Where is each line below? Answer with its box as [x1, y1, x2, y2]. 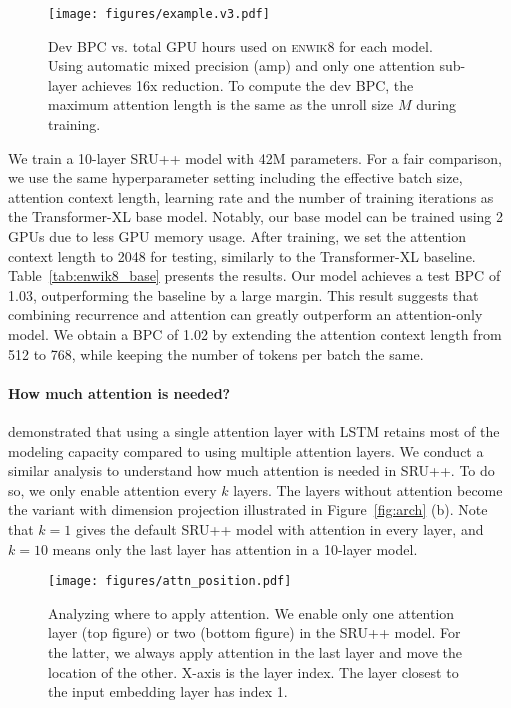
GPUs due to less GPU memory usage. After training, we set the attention [8, 226, 466, 246]
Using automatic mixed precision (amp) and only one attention [48, 55, 435, 76]
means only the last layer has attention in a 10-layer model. [52, 538, 418, 559]
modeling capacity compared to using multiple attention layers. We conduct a [8, 440, 484, 461]
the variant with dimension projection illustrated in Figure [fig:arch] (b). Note [8, 499, 488, 520]
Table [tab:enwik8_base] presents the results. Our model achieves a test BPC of [8, 265, 501, 286]
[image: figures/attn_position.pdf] [48, 574, 292, 589]
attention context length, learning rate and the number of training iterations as [8, 186, 494, 207]
